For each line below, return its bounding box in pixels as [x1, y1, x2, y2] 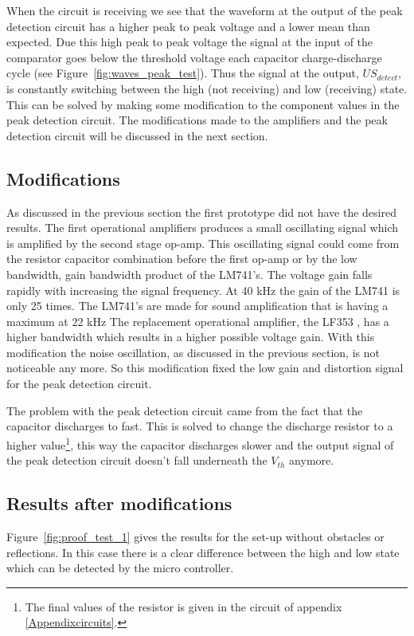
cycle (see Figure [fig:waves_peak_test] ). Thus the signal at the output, [6, 65, 359, 81]
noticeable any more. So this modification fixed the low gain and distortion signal [6, 359, 404, 376]
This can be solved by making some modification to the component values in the [6, 96, 400, 112]
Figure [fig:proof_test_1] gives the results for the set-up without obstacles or [6, 528, 385, 544]
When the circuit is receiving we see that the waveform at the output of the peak [6, 2, 403, 18]
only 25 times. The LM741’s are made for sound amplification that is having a [6, 297, 389, 314]
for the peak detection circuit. [6, 375, 152, 392]
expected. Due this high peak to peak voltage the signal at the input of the [6, 33, 373, 50]
